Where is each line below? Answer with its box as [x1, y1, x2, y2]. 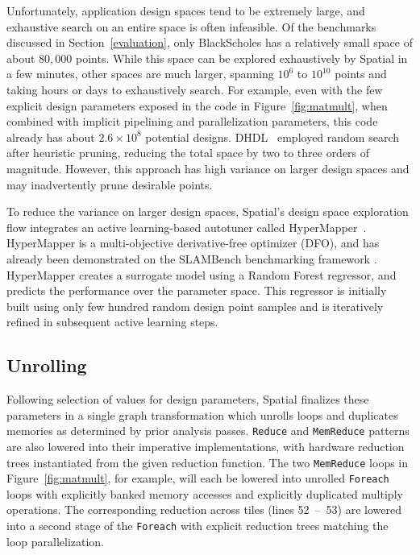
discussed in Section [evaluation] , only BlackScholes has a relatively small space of [6, 34, 413, 51]
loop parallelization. [6, 532, 105, 549]
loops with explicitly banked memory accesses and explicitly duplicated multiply [6, 485, 403, 502]
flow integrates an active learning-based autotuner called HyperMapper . [6, 218, 367, 235]
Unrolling [6, 353, 87, 378]
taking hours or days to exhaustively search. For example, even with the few [6, 81, 383, 97]
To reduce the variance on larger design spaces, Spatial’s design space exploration [6, 203, 409, 220]
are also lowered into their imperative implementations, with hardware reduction [6, 437, 405, 454]
